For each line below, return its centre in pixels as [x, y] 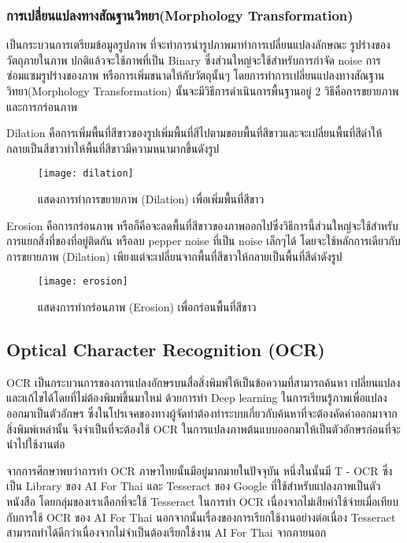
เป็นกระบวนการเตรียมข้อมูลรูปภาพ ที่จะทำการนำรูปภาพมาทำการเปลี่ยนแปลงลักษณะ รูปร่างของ [198, 45]
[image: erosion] [83, 282]
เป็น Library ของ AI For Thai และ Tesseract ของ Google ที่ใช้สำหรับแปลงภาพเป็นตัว [194, 486]
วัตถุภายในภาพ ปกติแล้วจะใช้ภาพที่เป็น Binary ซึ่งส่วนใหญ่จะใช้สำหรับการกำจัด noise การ [194, 60]
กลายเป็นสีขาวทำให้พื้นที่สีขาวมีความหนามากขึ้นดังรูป [113, 148]
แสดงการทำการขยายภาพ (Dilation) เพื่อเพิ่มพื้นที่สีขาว [151, 199]
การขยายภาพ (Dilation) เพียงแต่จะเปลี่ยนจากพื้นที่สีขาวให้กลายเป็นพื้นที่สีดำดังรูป [174, 256]
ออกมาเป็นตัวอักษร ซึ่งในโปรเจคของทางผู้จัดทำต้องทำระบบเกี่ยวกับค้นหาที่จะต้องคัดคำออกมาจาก [202, 413]
